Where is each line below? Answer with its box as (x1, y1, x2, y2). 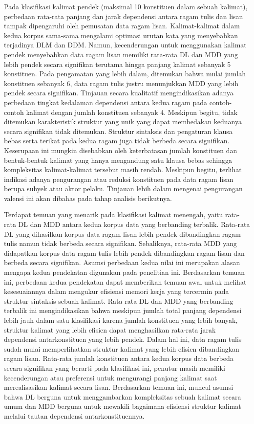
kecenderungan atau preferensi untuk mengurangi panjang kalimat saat (4, 372, 217, 382)
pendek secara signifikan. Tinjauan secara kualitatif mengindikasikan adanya (4, 88, 233, 98)
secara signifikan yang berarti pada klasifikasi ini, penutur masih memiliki (4, 362, 225, 373)
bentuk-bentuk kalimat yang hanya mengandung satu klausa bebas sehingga (4, 155, 233, 165)
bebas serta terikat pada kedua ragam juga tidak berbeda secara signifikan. (4, 135, 230, 146)
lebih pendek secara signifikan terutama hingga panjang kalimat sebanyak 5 (4, 59, 231, 69)
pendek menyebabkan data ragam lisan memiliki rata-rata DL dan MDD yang (4, 49, 238, 59)
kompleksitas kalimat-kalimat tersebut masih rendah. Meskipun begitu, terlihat (4, 164, 242, 175)
